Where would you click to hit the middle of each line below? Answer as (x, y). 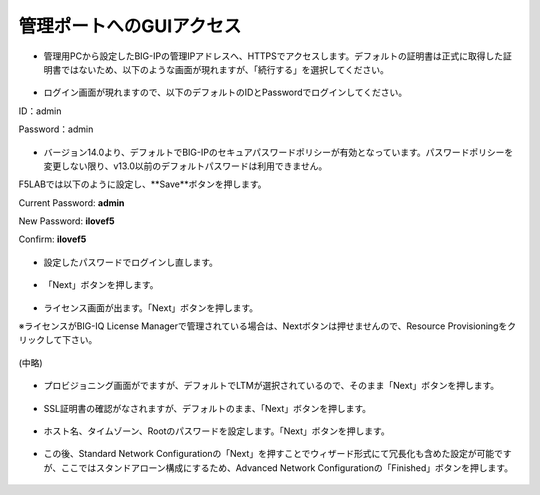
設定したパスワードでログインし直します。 (131, 262)
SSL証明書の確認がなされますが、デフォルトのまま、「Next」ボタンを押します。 (207, 408)
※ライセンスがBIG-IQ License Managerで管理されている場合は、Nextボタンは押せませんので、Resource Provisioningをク (267, 326)
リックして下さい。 (58, 340)
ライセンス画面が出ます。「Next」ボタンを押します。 (151, 307)
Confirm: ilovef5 (52, 239)
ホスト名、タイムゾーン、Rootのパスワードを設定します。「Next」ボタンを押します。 (216, 431)
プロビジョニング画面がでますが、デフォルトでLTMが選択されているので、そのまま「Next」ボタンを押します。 (271, 386)
